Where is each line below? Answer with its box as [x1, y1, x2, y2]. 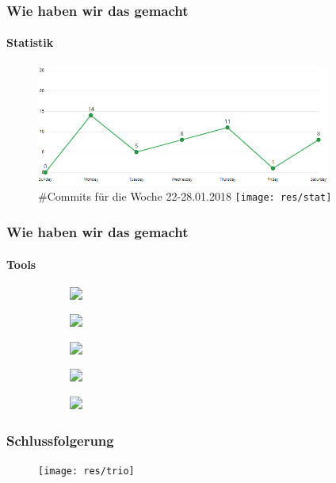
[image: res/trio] [38, 465, 135, 477]
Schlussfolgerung [6, 430, 114, 450]
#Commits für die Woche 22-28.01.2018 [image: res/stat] [38, 188, 332, 205]
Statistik [6, 34, 54, 51]
